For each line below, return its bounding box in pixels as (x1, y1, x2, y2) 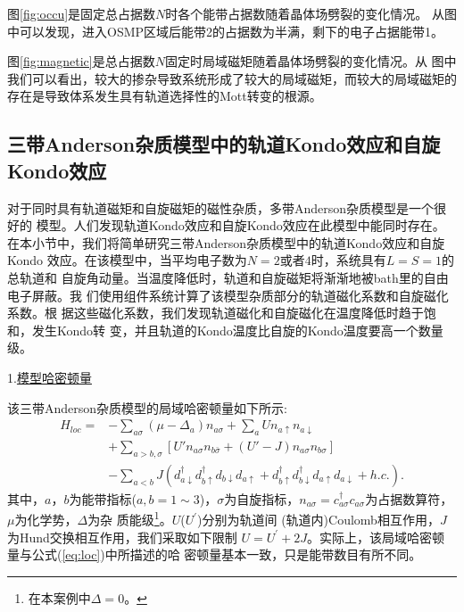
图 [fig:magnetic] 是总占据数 (7, 52, 155, 70)
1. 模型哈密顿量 (7, 368, 92, 386)
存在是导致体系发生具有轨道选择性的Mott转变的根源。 (7, 87, 322, 105)
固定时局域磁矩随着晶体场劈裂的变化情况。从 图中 (164, 52, 457, 70)
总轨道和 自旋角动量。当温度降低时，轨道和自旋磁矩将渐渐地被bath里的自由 (7, 268, 449, 286)
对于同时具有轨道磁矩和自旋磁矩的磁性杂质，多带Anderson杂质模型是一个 (7, 198, 435, 217)
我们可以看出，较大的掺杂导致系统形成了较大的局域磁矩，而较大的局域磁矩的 (7, 69, 457, 87)
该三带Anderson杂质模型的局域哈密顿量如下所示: (7, 398, 287, 417)
